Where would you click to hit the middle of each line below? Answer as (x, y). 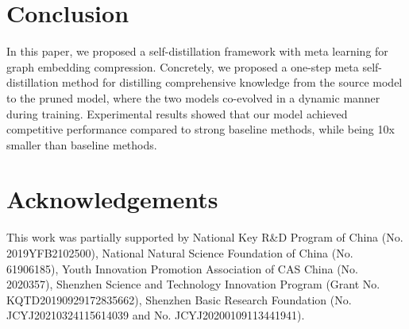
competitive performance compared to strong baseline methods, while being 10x (201, 129)
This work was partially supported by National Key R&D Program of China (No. (205, 237)
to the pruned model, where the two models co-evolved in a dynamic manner (193, 97)
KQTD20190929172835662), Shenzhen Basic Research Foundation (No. (179, 299)
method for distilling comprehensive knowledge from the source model (232, 82)
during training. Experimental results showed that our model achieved (177, 113)
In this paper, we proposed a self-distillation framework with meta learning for (197, 51)
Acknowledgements (112, 199)
